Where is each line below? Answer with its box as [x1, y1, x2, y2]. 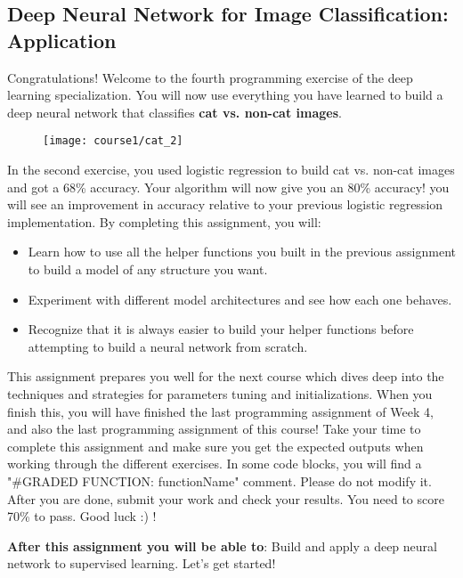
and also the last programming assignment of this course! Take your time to [7, 419, 421, 438]
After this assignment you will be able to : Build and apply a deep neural [7, 536, 437, 555]
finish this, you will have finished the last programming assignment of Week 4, [7, 402, 434, 420]
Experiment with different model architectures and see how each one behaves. [28, 289, 452, 308]
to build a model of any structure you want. [28, 260, 268, 278]
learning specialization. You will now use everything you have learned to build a [7, 85, 443, 104]
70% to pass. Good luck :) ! [7, 507, 157, 525]
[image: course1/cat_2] [43, 134, 183, 148]
